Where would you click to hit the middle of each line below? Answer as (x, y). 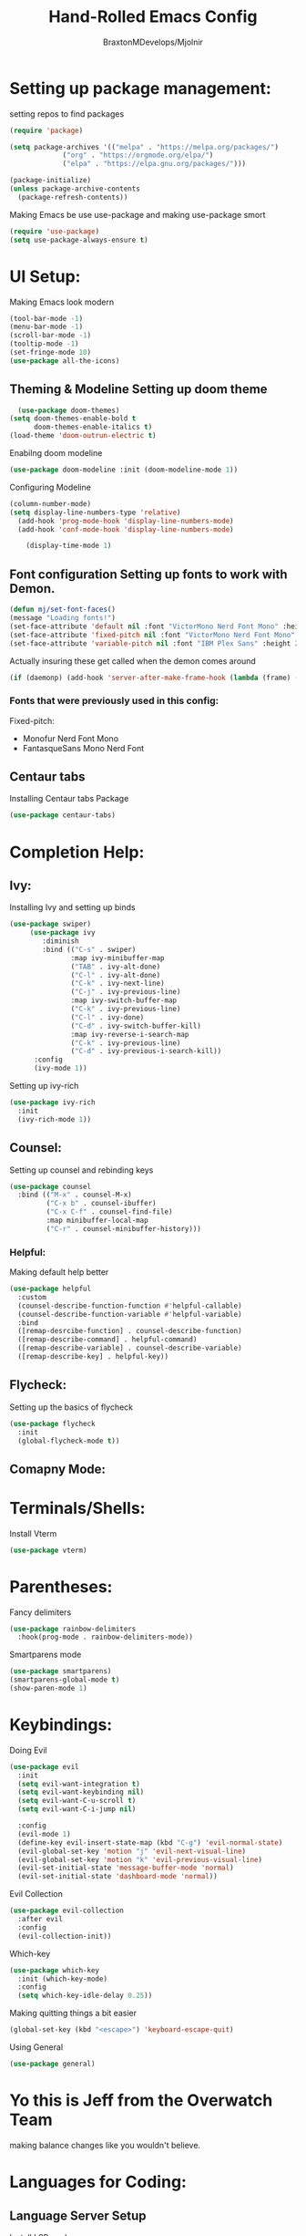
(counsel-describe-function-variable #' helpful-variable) (130, 1314)
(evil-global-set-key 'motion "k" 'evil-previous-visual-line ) (140, 1859)
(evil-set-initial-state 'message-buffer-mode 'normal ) (126, 1868)
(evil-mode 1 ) (44, 1834)
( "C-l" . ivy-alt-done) (116, 975)
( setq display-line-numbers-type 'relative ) (95, 512)
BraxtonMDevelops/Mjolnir (153, 42)
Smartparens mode (46, 1655)
